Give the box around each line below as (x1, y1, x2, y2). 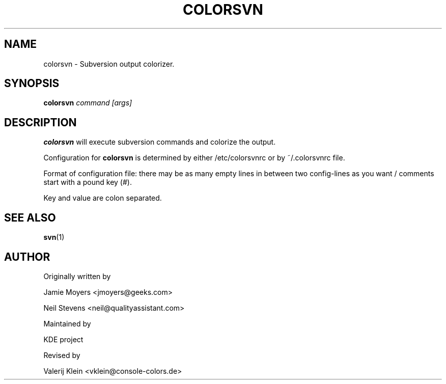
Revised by (43, 350, 80, 360)
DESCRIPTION (4, 116, 77, 129)
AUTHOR (4, 250, 50, 263)
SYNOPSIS (4, 77, 60, 90)
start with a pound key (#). (43, 178, 132, 187)
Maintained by (43, 319, 91, 328)
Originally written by (43, 271, 111, 281)
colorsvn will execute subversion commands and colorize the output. (43, 138, 276, 147)
